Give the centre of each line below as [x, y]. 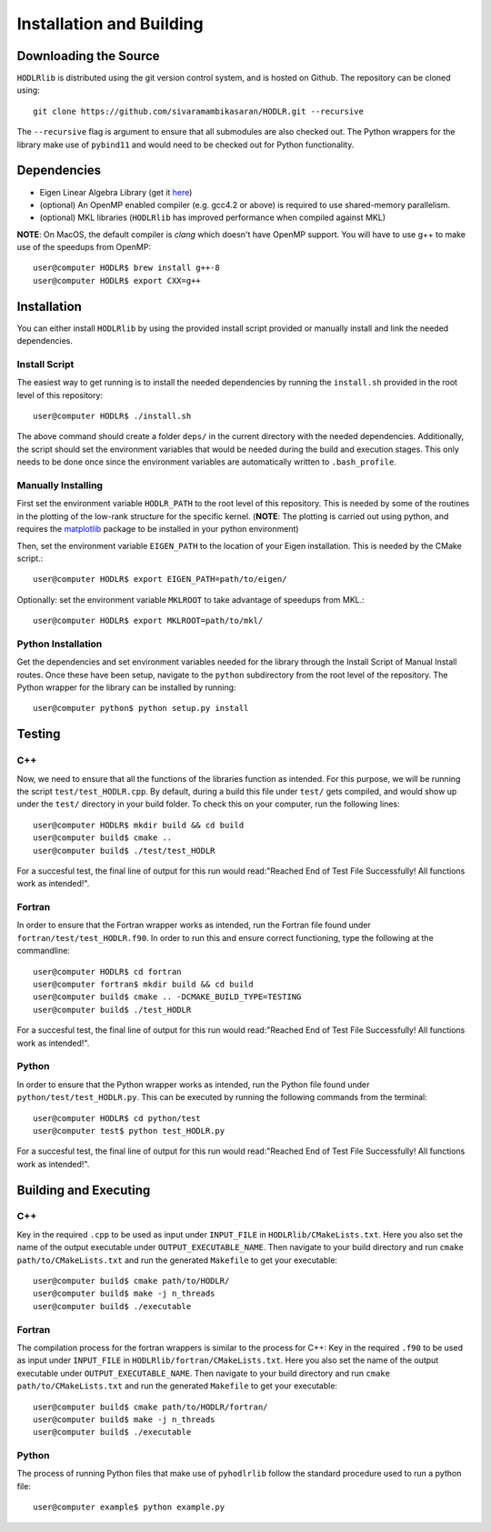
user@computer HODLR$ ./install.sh [112, 416]
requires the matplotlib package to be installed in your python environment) [158, 529]
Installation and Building [110, 24]
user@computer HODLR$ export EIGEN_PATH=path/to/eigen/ [160, 579]
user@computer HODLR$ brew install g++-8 [126, 268]
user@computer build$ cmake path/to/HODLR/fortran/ [150, 1407]
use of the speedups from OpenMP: [84, 247]
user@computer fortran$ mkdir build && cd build [143, 985]
